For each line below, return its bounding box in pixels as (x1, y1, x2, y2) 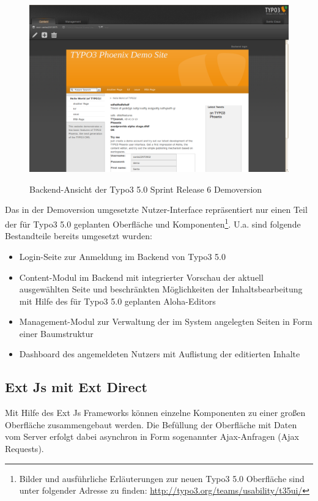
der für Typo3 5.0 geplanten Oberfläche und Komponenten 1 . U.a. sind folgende (5, 216, 301, 230)
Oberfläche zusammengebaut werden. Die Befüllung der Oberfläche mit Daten (5, 418, 297, 431)
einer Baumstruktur (19, 327, 94, 340)
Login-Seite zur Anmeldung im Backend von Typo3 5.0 (19, 250, 226, 262)
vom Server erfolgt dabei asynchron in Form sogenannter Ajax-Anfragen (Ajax (5, 430, 299, 443)
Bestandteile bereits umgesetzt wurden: (5, 229, 152, 242)
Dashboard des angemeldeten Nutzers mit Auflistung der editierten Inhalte (19, 347, 300, 360)
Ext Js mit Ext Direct (5, 377, 147, 396)
